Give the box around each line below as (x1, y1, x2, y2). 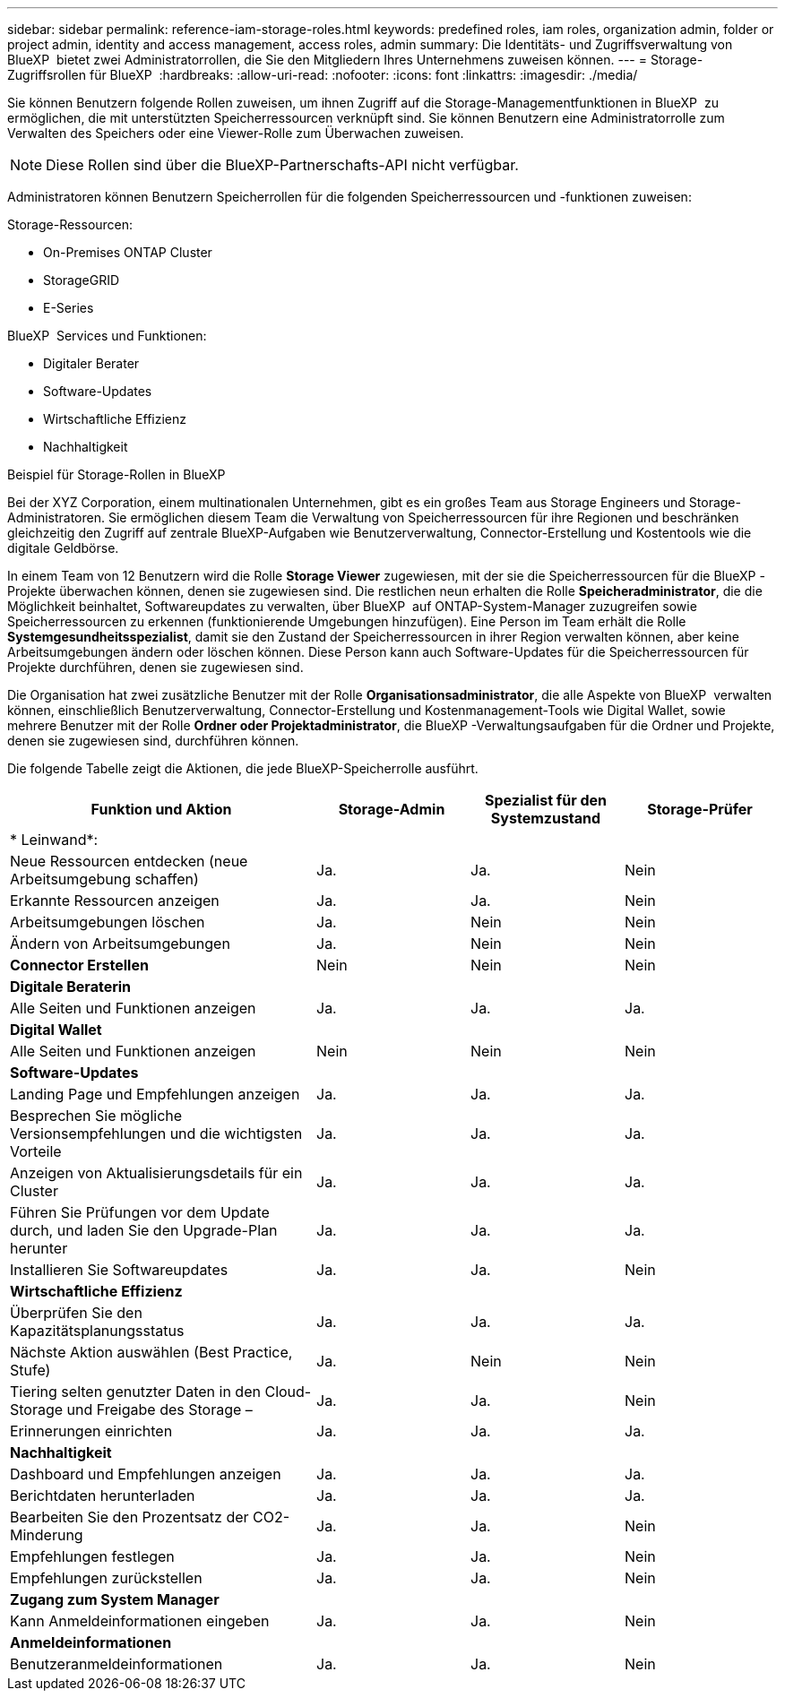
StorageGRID (43, 272, 120, 288)
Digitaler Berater (43, 356, 140, 371)
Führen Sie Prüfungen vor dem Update (10, 1203, 270, 1221)
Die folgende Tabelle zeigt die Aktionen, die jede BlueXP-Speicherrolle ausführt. (7, 761, 479, 776)
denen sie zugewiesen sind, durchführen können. (7, 733, 299, 748)
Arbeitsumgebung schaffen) (10, 870, 199, 888)
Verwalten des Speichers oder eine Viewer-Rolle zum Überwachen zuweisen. (7, 125, 464, 141)
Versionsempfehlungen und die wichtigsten (10, 1125, 303, 1142)
